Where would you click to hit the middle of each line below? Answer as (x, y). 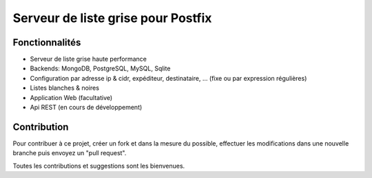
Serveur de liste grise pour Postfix (112, 18)
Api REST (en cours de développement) (86, 108)
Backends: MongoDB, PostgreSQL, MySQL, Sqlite (100, 68)
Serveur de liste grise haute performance (89, 59)
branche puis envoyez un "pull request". (70, 153)
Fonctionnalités (47, 42)
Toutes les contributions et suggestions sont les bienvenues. (99, 166)
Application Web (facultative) (71, 97)
